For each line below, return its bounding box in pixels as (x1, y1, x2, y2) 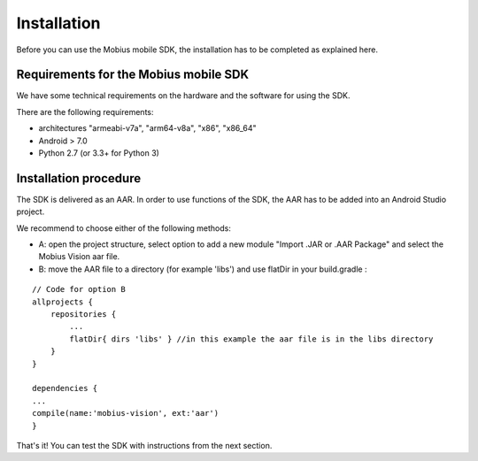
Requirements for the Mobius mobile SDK (16, 67, 250, 82)
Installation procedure (16, 171, 142, 186)
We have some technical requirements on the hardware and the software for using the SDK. (16, 90, 351, 101)
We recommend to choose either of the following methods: (16, 222, 232, 234)
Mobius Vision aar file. (38, 251, 120, 262)
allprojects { (32, 296, 93, 307)
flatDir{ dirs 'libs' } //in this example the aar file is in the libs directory (69, 334, 434, 344)
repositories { (50, 310, 117, 319)
